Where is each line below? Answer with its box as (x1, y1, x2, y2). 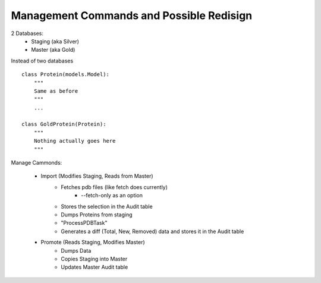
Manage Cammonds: (11, 159, 62, 166)
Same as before (33, 87, 78, 95)
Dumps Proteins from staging (61, 211, 133, 218)
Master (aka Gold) (31, 46, 75, 54)
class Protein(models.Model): (21, 71, 110, 78)
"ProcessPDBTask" (61, 219, 108, 227)
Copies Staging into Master (61, 255, 128, 262)
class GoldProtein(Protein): (21, 121, 106, 128)
